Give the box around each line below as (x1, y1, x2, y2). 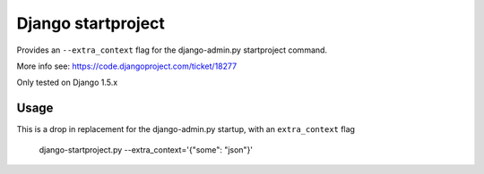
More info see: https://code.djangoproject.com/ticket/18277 (16, 61, 238, 71)
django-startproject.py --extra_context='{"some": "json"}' (39, 144, 254, 155)
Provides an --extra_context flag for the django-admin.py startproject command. (16, 45, 327, 55)
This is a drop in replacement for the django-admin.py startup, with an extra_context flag (16, 124, 356, 135)
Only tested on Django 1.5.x (16, 77, 118, 88)
